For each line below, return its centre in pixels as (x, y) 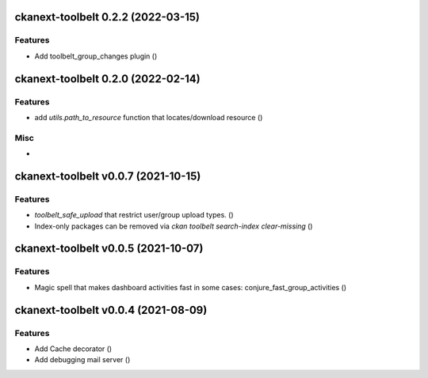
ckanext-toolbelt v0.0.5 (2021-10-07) (109, 249)
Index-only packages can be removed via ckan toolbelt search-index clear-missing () (174, 226)
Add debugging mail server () (82, 360)
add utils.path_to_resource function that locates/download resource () (149, 117)
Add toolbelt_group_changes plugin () (96, 56)
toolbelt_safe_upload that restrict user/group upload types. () (134, 215)
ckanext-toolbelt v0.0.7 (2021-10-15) (108, 176)
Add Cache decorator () (73, 349)
